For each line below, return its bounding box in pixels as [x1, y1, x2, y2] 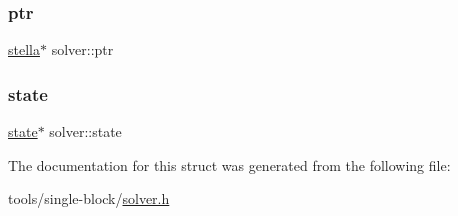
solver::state [49, 121, 122, 142]
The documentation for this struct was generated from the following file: [8, 154, 451, 175]
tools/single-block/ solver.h [8, 188, 170, 209]
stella [8, 39, 40, 60]
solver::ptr [51, 39, 114, 60]
